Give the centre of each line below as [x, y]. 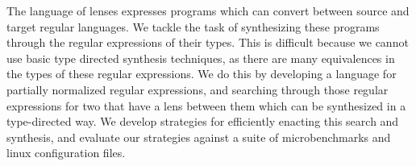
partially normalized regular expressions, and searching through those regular [198, 89]
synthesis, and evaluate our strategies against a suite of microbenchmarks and [199, 137]
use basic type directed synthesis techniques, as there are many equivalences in [201, 58]
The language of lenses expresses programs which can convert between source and [208, 10]
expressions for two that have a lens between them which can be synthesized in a [206, 105]
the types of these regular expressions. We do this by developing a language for [202, 74]
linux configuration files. [66, 153]
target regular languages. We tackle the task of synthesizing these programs [193, 26]
